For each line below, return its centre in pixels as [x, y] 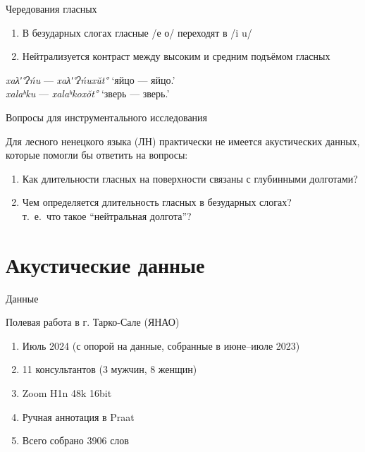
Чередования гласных [51, 8]
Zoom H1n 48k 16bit [67, 393]
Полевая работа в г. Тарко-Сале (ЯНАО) [93, 322]
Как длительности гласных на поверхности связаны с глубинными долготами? [190, 178]
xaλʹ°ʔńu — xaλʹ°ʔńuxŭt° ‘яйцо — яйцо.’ [91, 79]
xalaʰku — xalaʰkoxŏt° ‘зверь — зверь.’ [88, 93]
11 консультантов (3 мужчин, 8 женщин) [110, 369]
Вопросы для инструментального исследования [107, 117]
